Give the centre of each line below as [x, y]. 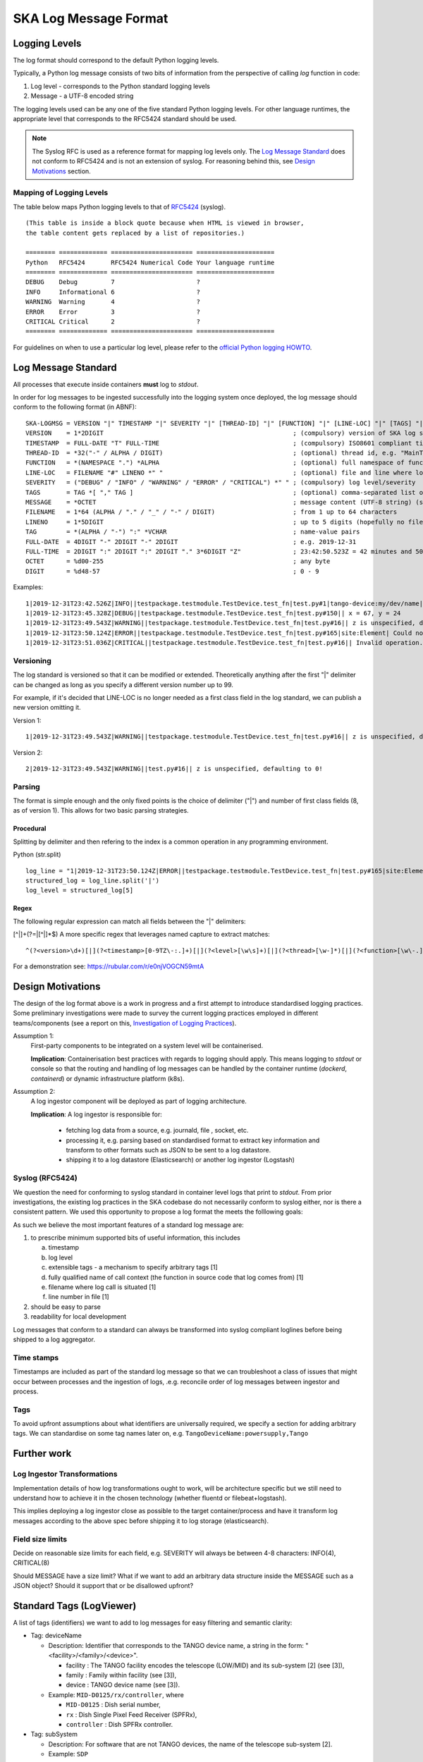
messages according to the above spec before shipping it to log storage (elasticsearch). [141, 1521]
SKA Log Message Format [91, 18]
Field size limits [40, 1539]
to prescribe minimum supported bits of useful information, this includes [136, 1238]
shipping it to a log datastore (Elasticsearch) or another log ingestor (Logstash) [180, 1160]
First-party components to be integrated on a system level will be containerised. [147, 1046]
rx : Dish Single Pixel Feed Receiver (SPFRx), [131, 1714]
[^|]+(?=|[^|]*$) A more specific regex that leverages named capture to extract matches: [142, 935]
